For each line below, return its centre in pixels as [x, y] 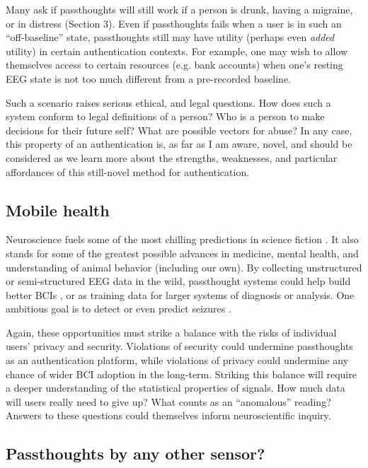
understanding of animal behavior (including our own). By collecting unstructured [184, 267]
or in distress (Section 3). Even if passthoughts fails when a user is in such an [174, 23]
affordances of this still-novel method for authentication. [128, 171]
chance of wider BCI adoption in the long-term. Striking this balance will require [181, 374]
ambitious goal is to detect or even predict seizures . [119, 309]
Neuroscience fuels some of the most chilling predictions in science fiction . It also [182, 239]
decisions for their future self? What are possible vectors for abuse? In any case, [179, 130]
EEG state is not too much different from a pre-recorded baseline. [149, 78]
